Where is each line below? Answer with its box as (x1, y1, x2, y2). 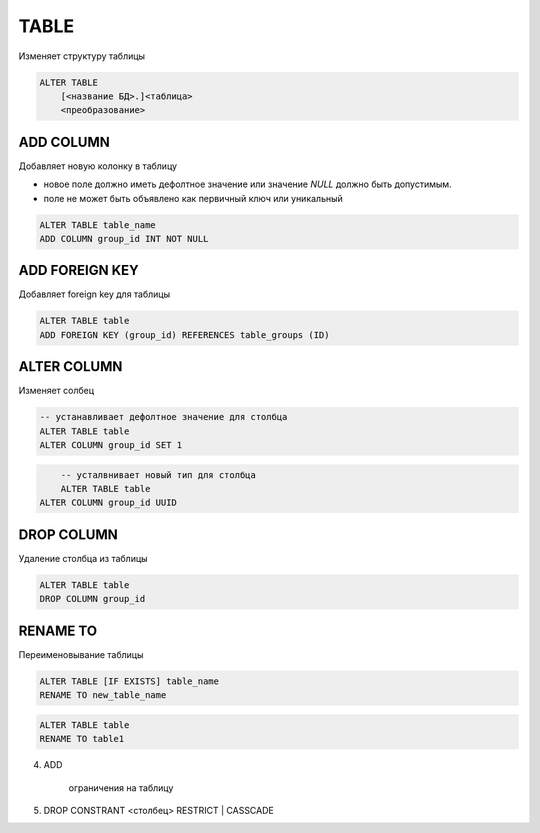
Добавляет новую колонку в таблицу (18, 160, 178, 172)
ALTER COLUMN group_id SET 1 (39, 440, 183, 451)
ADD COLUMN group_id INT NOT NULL (39, 233, 209, 244)
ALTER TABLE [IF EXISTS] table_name (39, 675, 220, 687)
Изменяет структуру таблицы (18, 50, 145, 62)
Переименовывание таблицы (18, 648, 144, 660)
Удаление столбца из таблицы (18, 552, 149, 564)
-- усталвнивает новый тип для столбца (60, 469, 257, 480)
